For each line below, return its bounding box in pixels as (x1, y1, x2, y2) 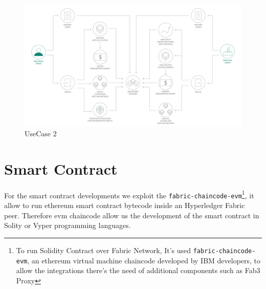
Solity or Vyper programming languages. (4, 220, 131, 231)
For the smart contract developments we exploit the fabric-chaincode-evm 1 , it (4, 188, 254, 200)
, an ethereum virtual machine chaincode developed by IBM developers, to (27, 255, 261, 265)
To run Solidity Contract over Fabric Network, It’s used (16, 244, 191, 255)
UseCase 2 (25, 128, 57, 139)
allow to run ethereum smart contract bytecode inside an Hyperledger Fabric (4, 200, 245, 211)
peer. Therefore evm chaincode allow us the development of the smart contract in (4, 210, 259, 220)
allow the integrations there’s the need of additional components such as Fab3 (16, 265, 260, 276)
